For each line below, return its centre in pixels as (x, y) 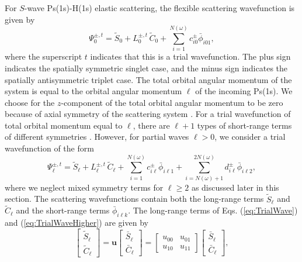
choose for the (30, 102)
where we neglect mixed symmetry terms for (84, 187)
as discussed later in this (235, 187)
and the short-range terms (63, 210)
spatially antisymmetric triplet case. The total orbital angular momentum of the (148, 79)
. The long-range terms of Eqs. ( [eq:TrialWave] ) (213, 210)
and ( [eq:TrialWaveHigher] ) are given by (77, 223)
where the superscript (44, 56)
